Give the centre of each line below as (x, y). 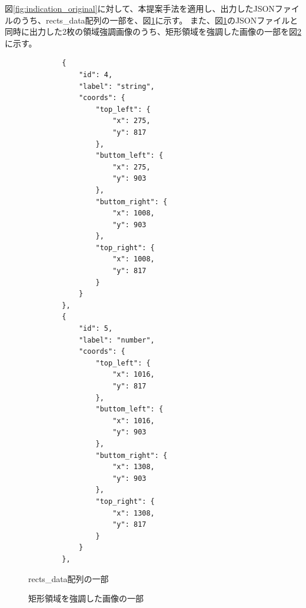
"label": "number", (117, 340)
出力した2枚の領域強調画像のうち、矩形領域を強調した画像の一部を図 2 (165, 31)
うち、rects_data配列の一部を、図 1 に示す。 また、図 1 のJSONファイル (155, 20)
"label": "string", (117, 86)
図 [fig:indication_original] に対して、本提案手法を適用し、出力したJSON (140, 8)
